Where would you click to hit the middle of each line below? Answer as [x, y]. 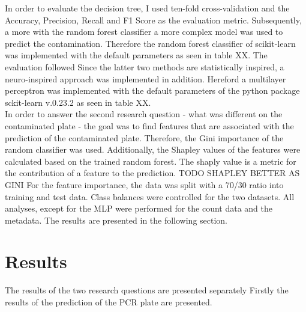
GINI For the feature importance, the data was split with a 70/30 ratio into [144, 184]
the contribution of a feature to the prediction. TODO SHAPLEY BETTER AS [152, 173]
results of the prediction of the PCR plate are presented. [109, 302]
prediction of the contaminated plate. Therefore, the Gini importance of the [144, 137]
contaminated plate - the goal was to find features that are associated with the [149, 125]
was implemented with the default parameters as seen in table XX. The [136, 55]
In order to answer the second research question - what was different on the [144, 114]
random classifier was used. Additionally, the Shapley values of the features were [153, 149]
